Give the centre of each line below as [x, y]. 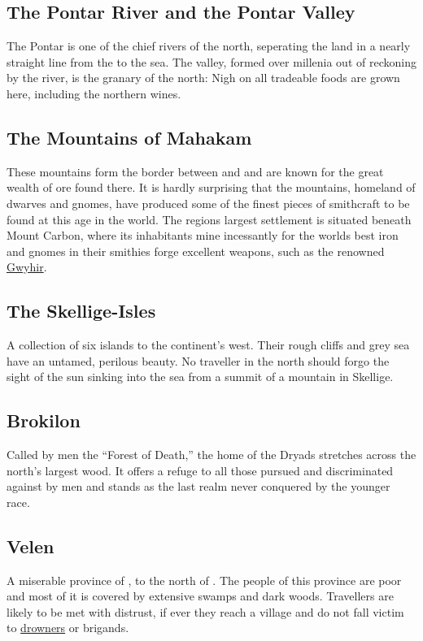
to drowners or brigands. [68, 628]
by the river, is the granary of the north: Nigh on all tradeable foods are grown [203, 78]
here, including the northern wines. [94, 93]
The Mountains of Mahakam [129, 137]
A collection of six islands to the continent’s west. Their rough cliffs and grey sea [208, 345]
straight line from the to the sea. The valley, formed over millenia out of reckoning [211, 61]
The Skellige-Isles [81, 311]
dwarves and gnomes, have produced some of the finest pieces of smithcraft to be [208, 203]
